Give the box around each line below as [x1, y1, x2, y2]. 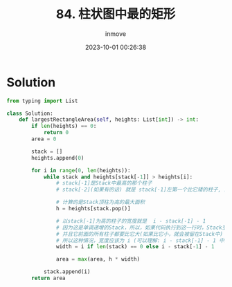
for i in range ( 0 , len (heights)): [31, 167, 131, 174]
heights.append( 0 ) [31, 154, 84, 161]
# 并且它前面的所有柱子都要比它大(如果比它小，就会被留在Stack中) [55, 230, 224, 237]
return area [31, 275, 66, 282]
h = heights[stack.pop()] [55, 205, 131, 212]
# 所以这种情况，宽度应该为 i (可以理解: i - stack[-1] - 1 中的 [55, 237, 230, 244]
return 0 [43, 129, 69, 136]
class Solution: [6, 110, 53, 117]
